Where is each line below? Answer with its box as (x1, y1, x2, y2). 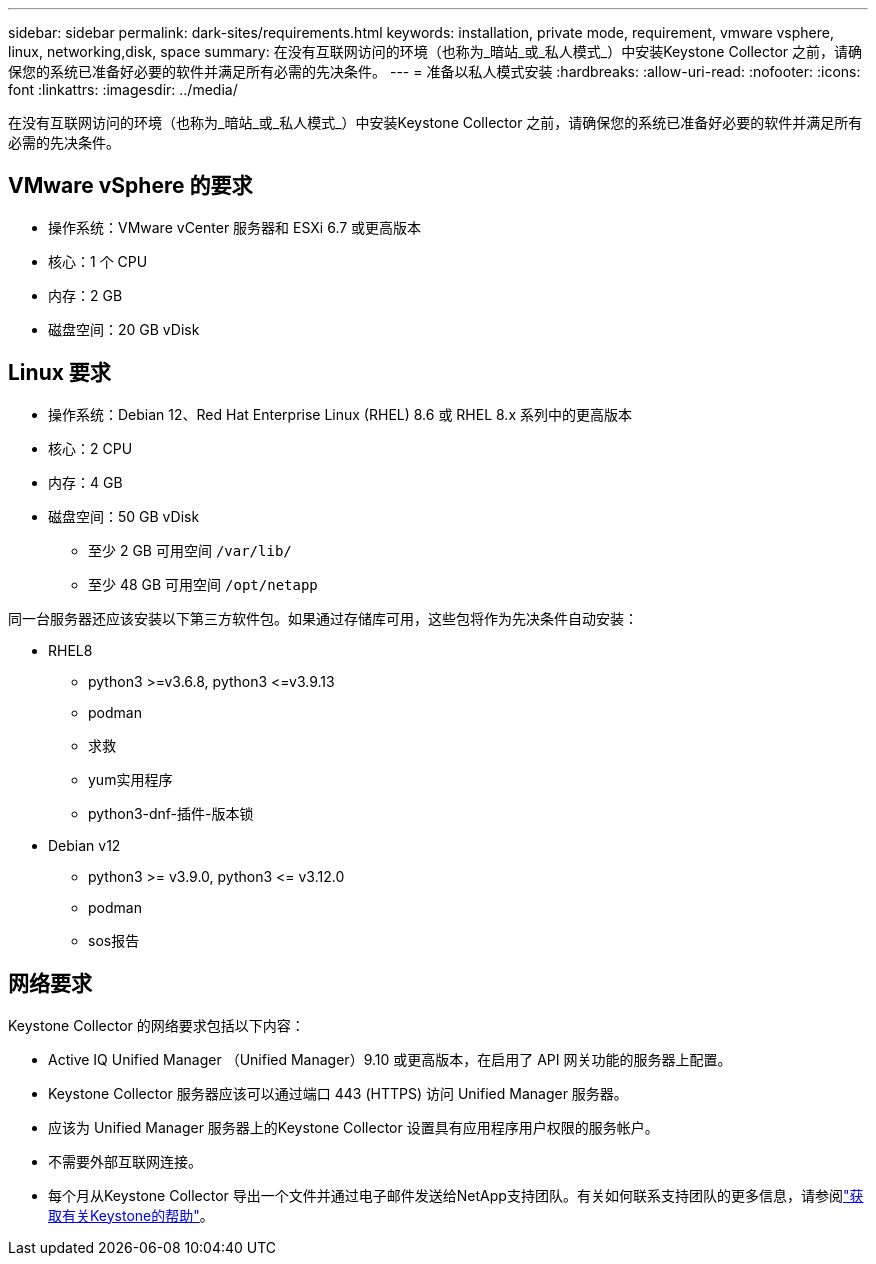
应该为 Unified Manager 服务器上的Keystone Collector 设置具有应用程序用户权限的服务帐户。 (48, 1118, 659, 1136)
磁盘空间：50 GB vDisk (48, 507, 200, 525)
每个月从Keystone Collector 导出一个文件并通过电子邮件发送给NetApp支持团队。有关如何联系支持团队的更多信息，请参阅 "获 (48, 1186, 864, 1204)
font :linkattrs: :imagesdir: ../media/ (8, 81, 238, 98)
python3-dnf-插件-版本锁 (88, 804, 254, 822)
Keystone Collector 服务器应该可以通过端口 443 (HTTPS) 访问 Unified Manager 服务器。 (48, 1084, 628, 1102)
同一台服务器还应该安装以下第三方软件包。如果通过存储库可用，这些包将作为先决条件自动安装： (8, 609, 638, 627)
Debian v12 (48, 836, 121, 854)
